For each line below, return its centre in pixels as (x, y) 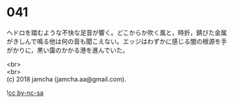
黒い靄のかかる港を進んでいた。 (83, 50)
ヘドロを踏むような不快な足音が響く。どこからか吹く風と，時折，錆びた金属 (117, 32)
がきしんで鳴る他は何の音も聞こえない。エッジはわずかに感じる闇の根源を (114, 41)
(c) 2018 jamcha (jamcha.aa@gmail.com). (67, 79)
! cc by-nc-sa (25, 93)
